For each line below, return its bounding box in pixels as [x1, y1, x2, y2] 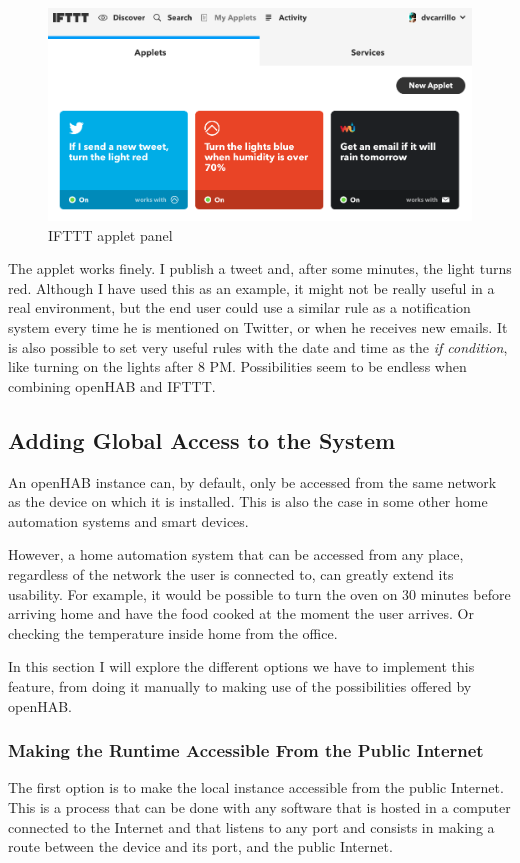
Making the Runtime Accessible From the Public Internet [8, 738, 484, 763]
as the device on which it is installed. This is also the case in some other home [8, 491, 488, 512]
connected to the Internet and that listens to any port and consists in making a [8, 816, 495, 837]
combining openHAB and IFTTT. [8, 375, 216, 396]
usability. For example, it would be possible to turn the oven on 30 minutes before [8, 583, 511, 604]
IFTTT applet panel [48, 224, 173, 245]
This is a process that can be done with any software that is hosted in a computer [8, 796, 511, 817]
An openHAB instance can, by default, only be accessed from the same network [8, 471, 497, 492]
